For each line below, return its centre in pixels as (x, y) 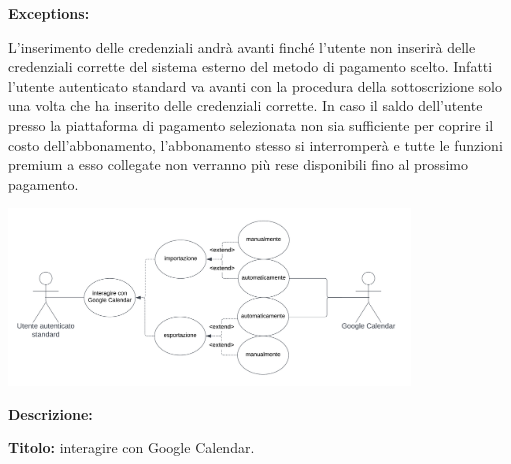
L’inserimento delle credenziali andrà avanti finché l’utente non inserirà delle (242, 46)
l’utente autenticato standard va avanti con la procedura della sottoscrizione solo (255, 85)
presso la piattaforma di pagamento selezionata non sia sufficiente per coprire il (251, 124)
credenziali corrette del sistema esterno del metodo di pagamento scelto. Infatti (250, 66)
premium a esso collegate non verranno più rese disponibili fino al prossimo (238, 164)
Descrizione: (50, 413)
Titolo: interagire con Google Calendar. (131, 447)
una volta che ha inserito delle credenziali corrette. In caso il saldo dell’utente (245, 105)
